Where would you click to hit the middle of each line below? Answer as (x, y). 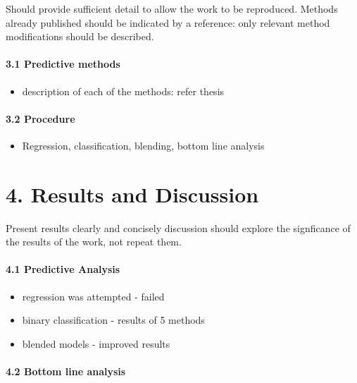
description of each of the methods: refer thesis (123, 91)
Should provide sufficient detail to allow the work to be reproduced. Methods (172, 8)
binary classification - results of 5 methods (113, 320)
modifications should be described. (80, 36)
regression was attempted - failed (93, 296)
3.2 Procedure (40, 118)
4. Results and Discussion (132, 194)
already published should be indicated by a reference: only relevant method (168, 22)
